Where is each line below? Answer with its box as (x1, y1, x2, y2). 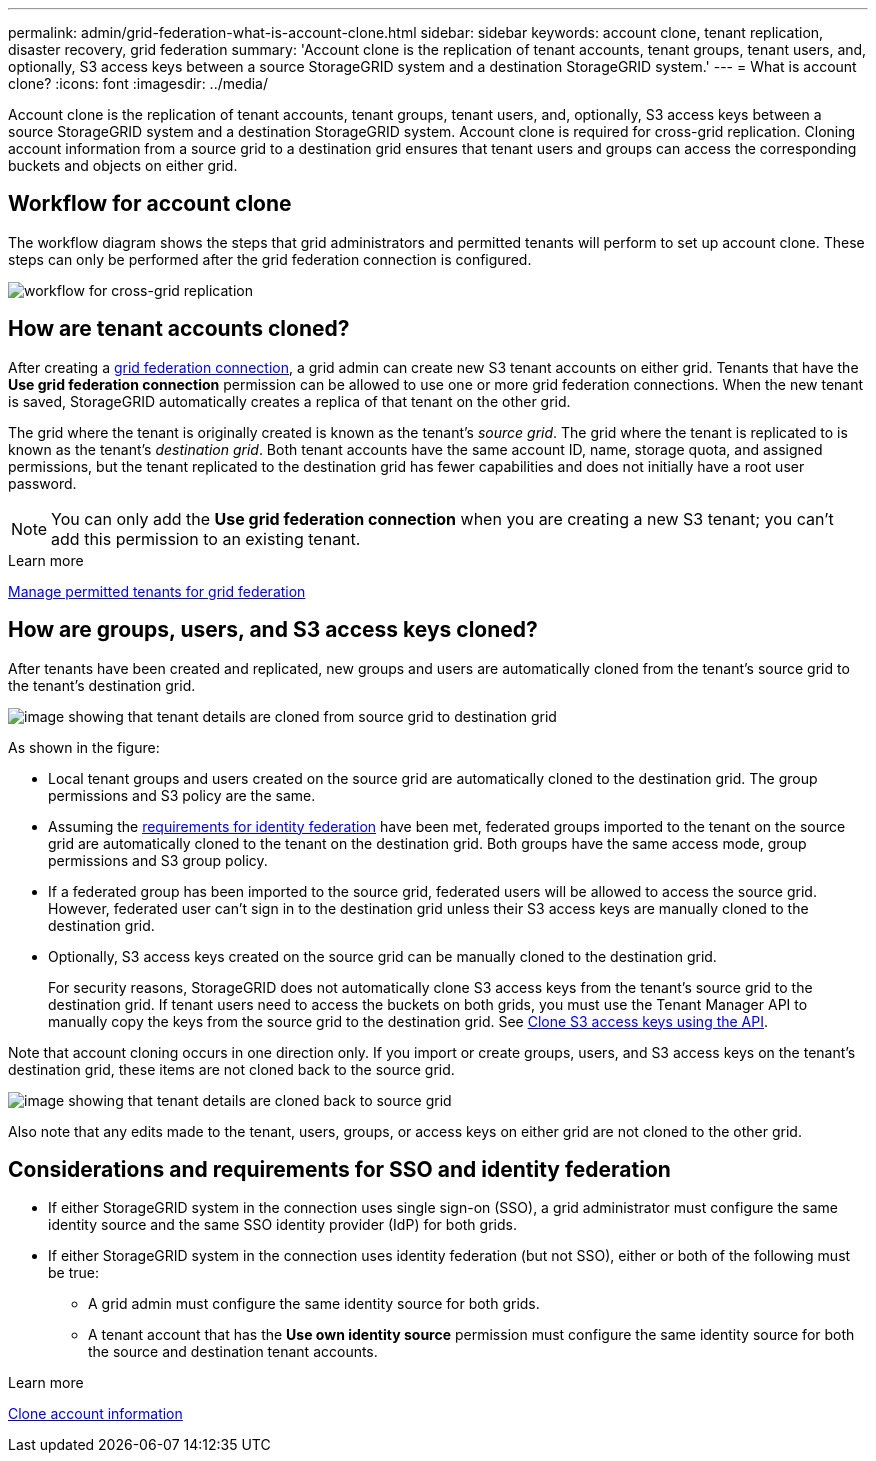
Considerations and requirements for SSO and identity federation (8, 1156, 671, 1182)
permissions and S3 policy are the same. (48, 786, 316, 804)
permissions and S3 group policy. (48, 851, 268, 869)
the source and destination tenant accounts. (88, 1343, 378, 1361)
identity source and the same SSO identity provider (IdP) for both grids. (48, 1216, 517, 1234)
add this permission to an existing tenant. (51, 528, 361, 549)
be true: (48, 1264, 99, 1282)
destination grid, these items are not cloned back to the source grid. (8, 1060, 455, 1078)
